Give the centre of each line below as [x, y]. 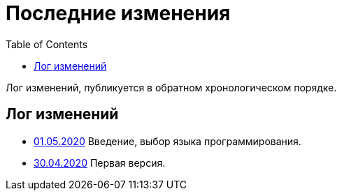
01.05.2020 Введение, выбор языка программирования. [168, 141]
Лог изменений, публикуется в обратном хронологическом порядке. [171, 87]
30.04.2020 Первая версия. [100, 163]
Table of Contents [47, 44]
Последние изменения [118, 13]
